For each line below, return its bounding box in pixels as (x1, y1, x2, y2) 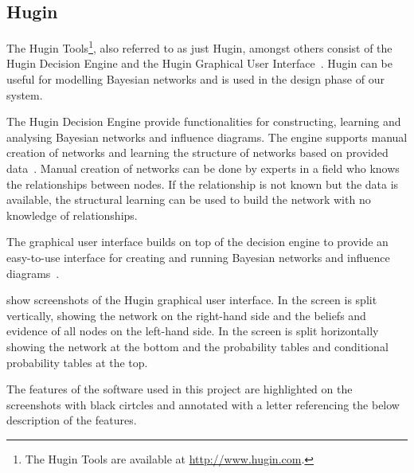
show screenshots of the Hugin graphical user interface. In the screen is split (6, 291, 377, 308)
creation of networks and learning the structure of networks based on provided (6, 144, 389, 161)
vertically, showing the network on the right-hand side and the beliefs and (6, 307, 366, 323)
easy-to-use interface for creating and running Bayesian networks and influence (6, 248, 390, 265)
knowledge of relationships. (6, 206, 138, 223)
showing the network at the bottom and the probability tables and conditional (6, 338, 389, 354)
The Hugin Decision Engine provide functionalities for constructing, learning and (6, 113, 401, 130)
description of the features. (6, 412, 137, 428)
